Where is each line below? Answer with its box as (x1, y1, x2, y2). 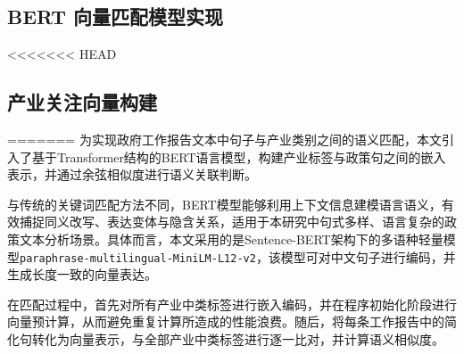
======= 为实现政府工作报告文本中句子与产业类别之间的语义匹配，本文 (7, 130, 442, 148)
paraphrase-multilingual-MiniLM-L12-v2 (20, 251, 256, 265)
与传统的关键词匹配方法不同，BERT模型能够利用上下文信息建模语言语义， (7, 194, 442, 213)
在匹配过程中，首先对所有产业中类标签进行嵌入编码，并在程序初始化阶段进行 (7, 294, 457, 313)
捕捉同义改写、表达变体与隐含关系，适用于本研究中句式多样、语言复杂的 (19, 212, 444, 231)
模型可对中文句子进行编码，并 (280, 247, 456, 266)
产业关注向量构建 (7, 88, 157, 116)
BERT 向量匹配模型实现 (7, 3, 224, 30)
